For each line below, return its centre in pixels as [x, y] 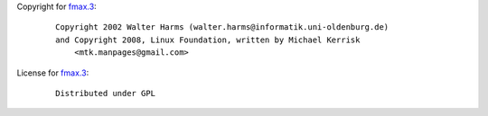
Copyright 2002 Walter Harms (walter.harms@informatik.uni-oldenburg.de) [222, 27]
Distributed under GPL [106, 93]
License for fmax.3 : [53, 73]
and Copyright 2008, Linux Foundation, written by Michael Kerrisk [208, 40]
